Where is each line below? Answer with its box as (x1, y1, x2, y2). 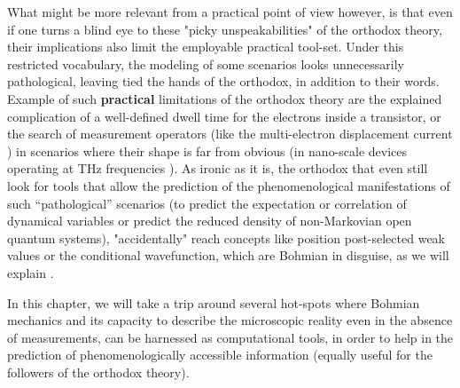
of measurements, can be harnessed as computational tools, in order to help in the (7, 328, 454, 346)
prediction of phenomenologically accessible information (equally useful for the (7, 345, 433, 364)
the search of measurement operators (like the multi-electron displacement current (7, 124, 453, 143)
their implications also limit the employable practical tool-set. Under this (7, 37, 404, 56)
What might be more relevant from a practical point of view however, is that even (7, 3, 453, 20)
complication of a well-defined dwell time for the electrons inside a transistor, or (7, 107, 441, 125)
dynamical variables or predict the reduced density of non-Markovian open (7, 211, 412, 230)
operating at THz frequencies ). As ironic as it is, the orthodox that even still (7, 159, 428, 178)
